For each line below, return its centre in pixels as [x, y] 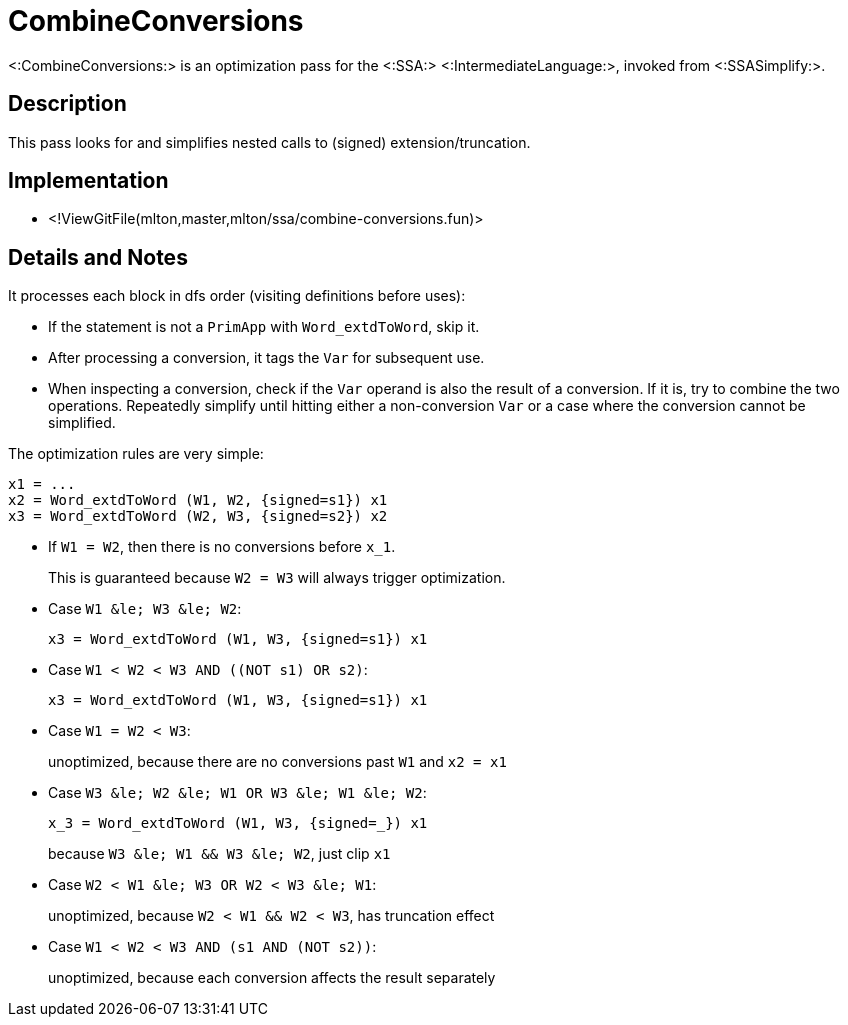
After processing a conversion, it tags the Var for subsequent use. [266, 358]
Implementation [88, 181]
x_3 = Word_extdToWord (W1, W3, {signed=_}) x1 [238, 823]
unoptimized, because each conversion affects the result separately [272, 978]
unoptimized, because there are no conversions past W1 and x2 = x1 [277, 762]
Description [67, 104]
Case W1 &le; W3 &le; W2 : [145, 609]
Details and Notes [98, 257]
